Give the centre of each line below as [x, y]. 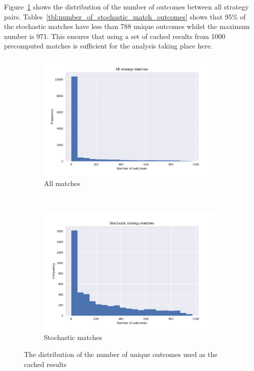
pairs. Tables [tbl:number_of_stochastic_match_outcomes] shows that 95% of [125, 16]
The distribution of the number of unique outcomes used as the [121, 354]
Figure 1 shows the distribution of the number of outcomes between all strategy [127, 6]
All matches [62, 183]
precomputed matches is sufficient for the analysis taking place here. [108, 46]
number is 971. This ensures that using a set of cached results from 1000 [115, 36]
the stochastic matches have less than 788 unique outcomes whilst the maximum [127, 26]
